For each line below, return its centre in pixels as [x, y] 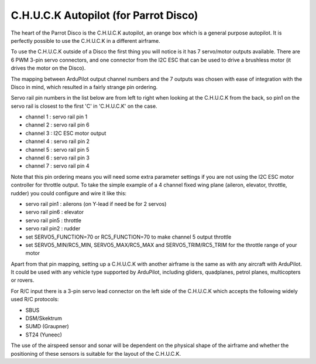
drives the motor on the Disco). [48, 68]
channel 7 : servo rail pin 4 [58, 166]
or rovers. [23, 280]
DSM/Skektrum [44, 318]
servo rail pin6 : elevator [55, 212]
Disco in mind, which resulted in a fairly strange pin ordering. [84, 87]
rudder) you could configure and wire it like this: [69, 193]
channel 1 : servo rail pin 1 [56, 117]
